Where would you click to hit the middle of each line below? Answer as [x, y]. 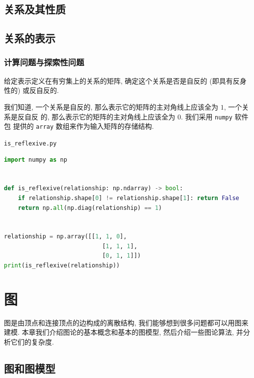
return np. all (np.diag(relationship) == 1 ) [90, 208]
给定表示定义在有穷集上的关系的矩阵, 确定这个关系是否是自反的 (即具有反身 [125, 80]
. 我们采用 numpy [206, 116]
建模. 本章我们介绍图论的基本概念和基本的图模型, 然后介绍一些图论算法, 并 [124, 332]
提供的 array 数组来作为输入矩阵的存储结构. [83, 126]
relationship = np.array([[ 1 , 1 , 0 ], [65, 237]
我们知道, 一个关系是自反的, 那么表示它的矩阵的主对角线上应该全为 [111, 106]
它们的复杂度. [32, 341]
